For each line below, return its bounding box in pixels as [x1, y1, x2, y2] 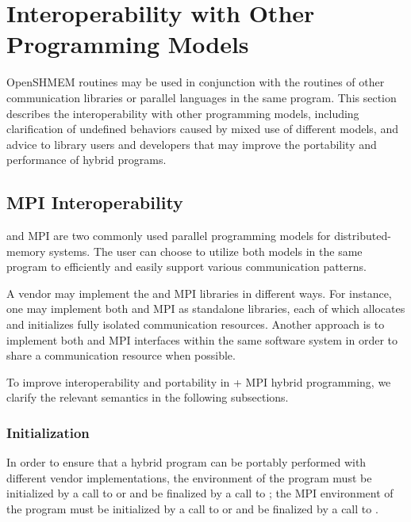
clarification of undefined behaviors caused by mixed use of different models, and [6, 120, 398, 137]
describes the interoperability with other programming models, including [6, 105, 359, 121]
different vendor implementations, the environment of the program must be [6, 469, 372, 486]
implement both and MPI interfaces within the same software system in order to [6, 331, 398, 348]
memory [6, 242, 46, 259]
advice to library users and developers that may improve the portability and [6, 135, 377, 152]
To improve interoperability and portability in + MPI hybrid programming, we [6, 373, 391, 390]
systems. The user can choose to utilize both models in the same [49, 242, 363, 259]
